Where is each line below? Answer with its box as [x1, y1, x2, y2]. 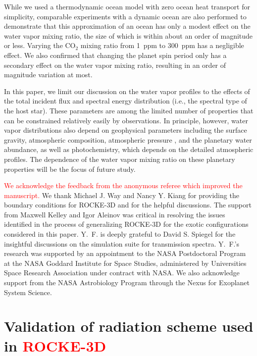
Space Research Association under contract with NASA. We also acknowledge [4, 267, 240, 278]
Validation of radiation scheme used [4, 316, 254, 336]
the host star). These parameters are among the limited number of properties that [4, 105, 254, 115]
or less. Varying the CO [4, 40, 76, 51]
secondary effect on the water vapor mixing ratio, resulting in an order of [4, 59, 226, 70]
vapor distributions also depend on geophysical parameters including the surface [4, 125, 247, 135]
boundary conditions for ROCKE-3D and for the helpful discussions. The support [4, 200, 252, 210]
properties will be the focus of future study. [4, 163, 136, 174]
